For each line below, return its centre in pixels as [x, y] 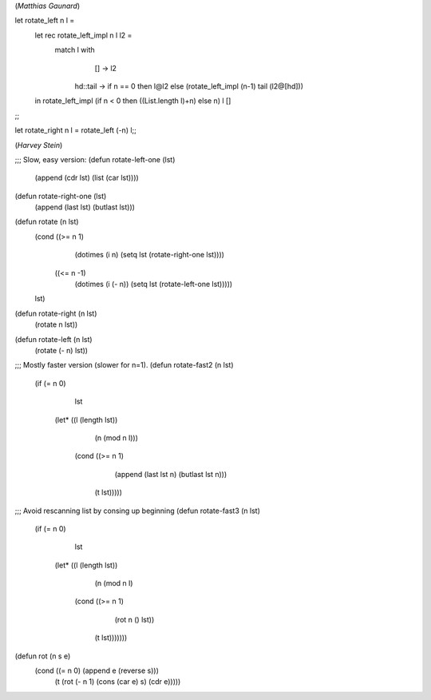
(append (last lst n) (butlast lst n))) [171, 474]
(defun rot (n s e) [43, 656]
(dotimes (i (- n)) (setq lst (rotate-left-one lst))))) [154, 284]
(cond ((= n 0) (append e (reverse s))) [97, 670]
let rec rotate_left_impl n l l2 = [83, 35]
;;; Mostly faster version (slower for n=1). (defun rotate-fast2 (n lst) [124, 365]
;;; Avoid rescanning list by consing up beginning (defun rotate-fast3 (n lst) [138, 511]
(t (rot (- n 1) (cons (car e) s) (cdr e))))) [118, 682]
